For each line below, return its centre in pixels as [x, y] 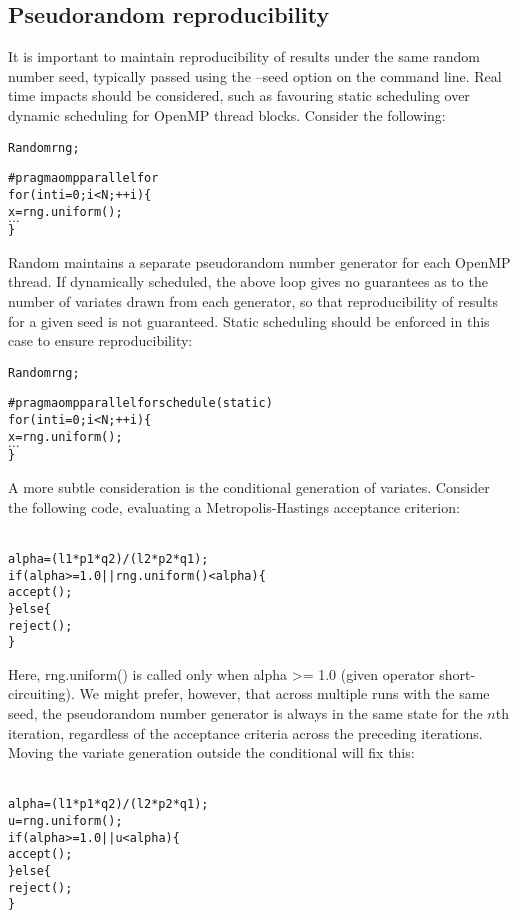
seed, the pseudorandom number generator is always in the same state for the [245, 713]
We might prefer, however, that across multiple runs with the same [284, 693]
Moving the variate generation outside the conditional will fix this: [211, 752]
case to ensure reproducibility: [100, 340]
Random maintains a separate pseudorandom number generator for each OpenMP [259, 261]
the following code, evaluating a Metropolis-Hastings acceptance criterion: [234, 506]
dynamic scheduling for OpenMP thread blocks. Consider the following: [227, 114]
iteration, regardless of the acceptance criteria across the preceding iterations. [245, 732]
